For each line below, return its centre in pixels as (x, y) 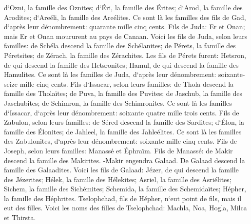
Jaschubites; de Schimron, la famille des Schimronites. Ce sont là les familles (118, 103)
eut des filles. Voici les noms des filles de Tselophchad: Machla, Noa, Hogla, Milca (125, 208)
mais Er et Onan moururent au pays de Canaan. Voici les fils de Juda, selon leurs (126, 36)
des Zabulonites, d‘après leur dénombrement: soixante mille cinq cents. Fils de (120, 141)
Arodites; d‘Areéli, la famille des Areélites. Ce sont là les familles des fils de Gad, (125, 17)
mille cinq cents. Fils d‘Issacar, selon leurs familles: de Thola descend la (127, 84)
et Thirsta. (20, 217)
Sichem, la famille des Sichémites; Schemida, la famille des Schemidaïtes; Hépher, (125, 189)
